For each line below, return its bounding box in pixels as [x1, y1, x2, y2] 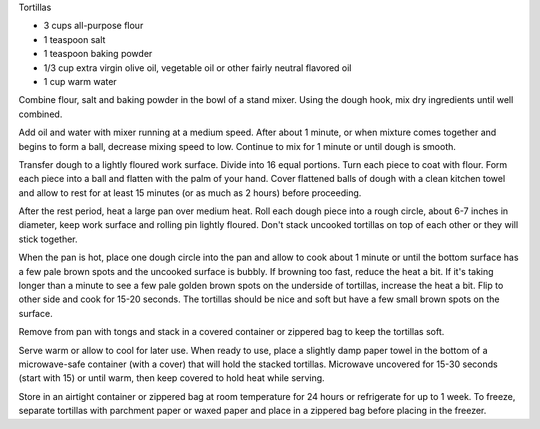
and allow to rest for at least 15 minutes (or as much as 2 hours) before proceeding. [18, 186, 362, 199]
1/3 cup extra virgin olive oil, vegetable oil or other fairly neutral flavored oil [43, 61, 352, 74]
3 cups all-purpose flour [43, 20, 144, 32]
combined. [18, 108, 63, 120]
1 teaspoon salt [43, 33, 106, 45]
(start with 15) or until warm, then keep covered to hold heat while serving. [18, 372, 325, 384]
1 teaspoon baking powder [43, 48, 153, 60]
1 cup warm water [43, 75, 117, 87]
